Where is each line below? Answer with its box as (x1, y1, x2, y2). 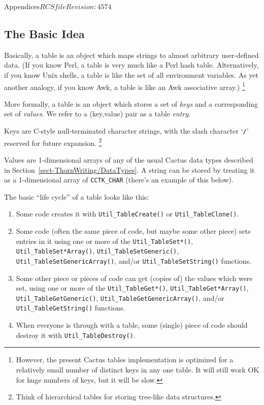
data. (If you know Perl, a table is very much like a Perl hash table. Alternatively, (4, 59, 259, 70)
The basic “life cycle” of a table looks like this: (4, 191, 149, 202)
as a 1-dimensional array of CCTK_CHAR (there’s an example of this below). (4, 174, 234, 185)
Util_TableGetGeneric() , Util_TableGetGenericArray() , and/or (16, 292, 224, 303)
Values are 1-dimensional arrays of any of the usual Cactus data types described (4, 154, 253, 165)
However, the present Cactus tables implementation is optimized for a (16, 354, 234, 365)
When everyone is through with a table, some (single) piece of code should (16, 320, 248, 330)
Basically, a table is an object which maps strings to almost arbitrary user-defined (4, 49, 259, 60)
